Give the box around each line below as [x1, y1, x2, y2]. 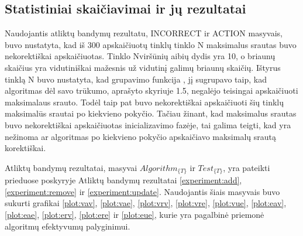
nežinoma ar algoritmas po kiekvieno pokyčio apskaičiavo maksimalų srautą [5, 130, 276, 142]
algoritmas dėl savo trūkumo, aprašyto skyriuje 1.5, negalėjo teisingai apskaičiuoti [5, 84, 298, 97]
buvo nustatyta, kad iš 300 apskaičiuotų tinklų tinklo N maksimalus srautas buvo [5, 38, 297, 50]
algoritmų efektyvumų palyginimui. [5, 220, 130, 232]
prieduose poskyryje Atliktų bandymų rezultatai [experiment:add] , [5, 174, 242, 186]
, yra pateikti [223, 161, 270, 173]
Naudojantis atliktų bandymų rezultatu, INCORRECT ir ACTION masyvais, [5, 27, 283, 39]
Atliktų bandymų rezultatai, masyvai [5, 161, 137, 173]
